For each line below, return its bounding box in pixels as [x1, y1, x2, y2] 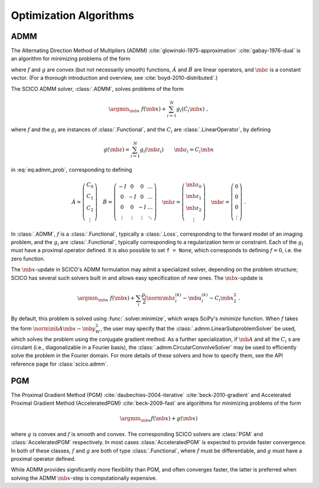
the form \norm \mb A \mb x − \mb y [11, 325, 96, 332]
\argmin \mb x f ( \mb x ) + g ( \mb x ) [119, 415, 198, 423]
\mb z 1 [185, 193, 202, 201]
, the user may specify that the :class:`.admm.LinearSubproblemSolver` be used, [100, 325, 296, 332]
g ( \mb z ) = [103, 146, 130, 153]
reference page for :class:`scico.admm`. [11, 360, 109, 367]
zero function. [11, 255, 45, 262]
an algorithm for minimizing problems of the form [11, 55, 131, 62]
